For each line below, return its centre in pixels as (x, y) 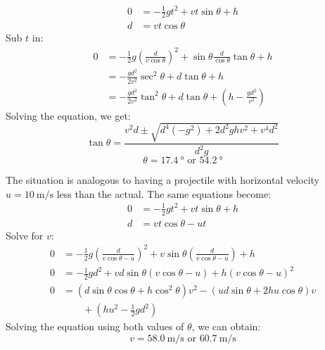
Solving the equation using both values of (95, 326)
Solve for (25, 235)
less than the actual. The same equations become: (164, 193)
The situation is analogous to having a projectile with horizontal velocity (162, 180)
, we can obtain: (226, 326)
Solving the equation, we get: (68, 115)
